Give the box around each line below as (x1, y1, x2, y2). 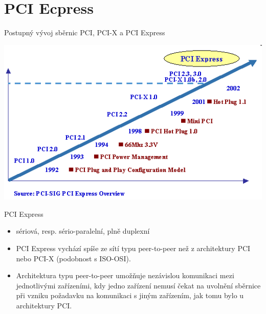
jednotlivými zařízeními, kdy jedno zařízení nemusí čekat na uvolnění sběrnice (16, 280, 261, 290)
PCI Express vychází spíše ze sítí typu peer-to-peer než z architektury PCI (16, 243, 251, 254)
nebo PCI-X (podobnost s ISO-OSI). (16, 253, 131, 263)
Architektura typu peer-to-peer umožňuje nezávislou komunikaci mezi (16, 270, 234, 281)
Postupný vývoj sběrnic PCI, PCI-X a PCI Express (4, 27, 165, 38)
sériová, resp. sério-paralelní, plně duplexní (16, 226, 150, 236)
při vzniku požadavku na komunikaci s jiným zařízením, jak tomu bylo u (16, 290, 244, 301)
